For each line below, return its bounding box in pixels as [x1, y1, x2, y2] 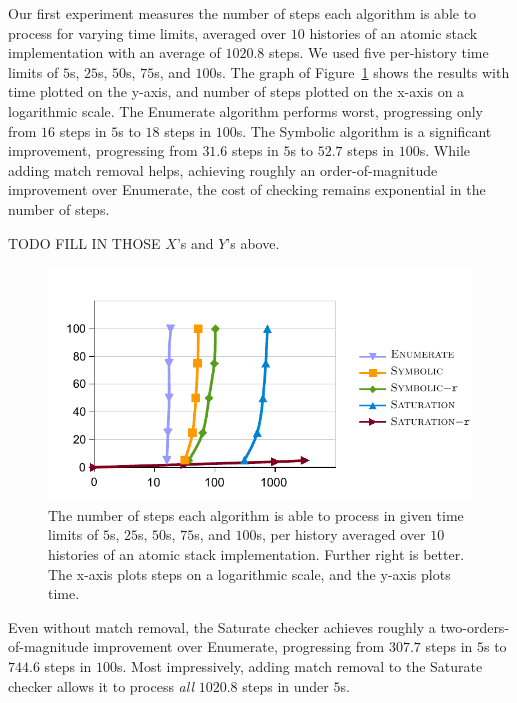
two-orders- [440, 616, 510, 637]
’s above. [226, 232, 280, 253]
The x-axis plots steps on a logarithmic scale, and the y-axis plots [48, 563, 451, 584]
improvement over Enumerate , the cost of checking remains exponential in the [8, 179, 486, 200]
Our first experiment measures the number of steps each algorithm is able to [8, 3, 477, 23]
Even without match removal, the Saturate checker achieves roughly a [8, 616, 436, 637]
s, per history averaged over [256, 524, 426, 545]
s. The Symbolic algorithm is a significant [236, 120, 492, 141]
